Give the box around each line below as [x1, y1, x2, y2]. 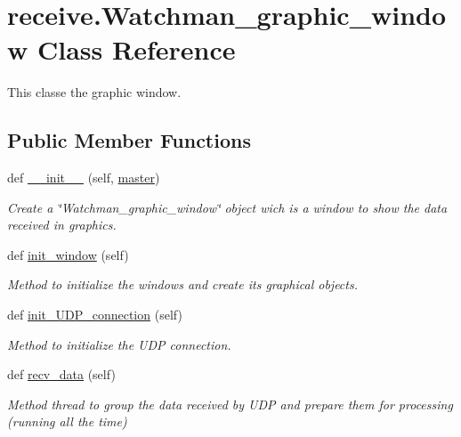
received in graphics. [7, 215, 117, 234]
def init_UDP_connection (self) [7, 305, 182, 324]
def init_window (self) [7, 245, 129, 263]
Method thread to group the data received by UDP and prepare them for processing [7, 394, 453, 413]
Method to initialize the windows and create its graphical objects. [7, 275, 358, 294]
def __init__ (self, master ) [7, 168, 160, 187]
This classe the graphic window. [7, 83, 182, 101]
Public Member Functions [7, 126, 251, 154]
